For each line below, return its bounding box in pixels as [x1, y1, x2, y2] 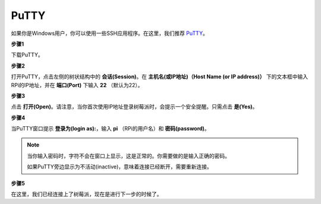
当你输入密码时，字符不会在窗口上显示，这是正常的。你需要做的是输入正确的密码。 [27, 152, 230, 160]
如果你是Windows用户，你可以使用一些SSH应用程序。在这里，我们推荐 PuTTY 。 [11, 30, 208, 37]
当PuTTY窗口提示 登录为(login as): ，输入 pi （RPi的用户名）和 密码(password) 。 [11, 125, 210, 132]
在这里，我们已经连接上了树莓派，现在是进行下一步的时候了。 [11, 190, 162, 198]
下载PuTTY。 [11, 51, 44, 59]
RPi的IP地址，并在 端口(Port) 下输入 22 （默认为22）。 [11, 81, 143, 88]
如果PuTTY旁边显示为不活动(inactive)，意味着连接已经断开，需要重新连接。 [27, 163, 212, 170]
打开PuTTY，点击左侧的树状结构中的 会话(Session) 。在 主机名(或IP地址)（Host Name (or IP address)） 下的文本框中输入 [11, 73, 309, 80]
